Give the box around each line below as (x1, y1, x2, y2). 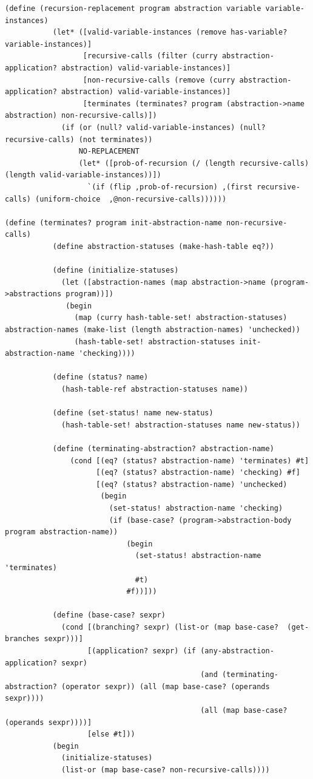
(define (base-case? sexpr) (52, 611, 166, 620)
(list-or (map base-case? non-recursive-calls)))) (61, 766, 270, 774)
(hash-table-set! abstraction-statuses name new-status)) (61, 420, 300, 429)
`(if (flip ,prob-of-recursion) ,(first (87, 182, 253, 191)
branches (5, 634, 40, 644)
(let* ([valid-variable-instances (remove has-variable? (52, 28, 288, 37)
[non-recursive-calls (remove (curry (82, 75, 235, 84)
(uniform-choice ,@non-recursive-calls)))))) (35, 194, 227, 203)
